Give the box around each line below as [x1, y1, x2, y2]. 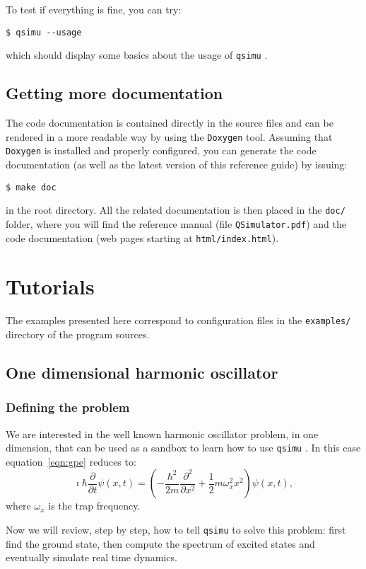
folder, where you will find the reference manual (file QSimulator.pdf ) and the [6, 216, 346, 231]
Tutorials [6, 272, 95, 301]
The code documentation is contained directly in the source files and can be [6, 115, 333, 130]
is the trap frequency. [48, 498, 141, 513]
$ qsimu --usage [6, 27, 82, 38]
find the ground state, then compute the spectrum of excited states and [6, 536, 315, 551]
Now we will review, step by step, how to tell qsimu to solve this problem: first [6, 522, 346, 537]
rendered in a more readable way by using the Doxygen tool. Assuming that [6, 129, 333, 144]
